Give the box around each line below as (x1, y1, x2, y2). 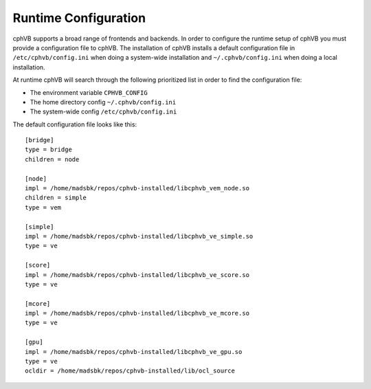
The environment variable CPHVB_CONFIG (30, 88, 148, 96)
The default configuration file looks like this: (12, 120, 137, 129)
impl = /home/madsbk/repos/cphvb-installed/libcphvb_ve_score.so (25, 271, 250, 278)
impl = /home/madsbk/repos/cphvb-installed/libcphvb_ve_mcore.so (25, 309, 250, 318)
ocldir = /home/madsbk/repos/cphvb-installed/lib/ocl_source (25, 367, 235, 375)
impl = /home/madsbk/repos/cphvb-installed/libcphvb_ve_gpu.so (25, 348, 243, 355)
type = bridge (25, 146, 72, 154)
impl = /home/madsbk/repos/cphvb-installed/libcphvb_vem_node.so (25, 184, 250, 192)
